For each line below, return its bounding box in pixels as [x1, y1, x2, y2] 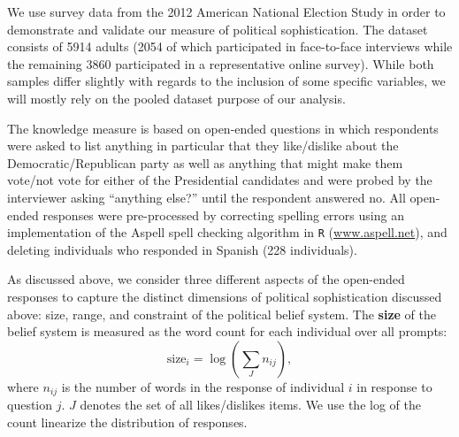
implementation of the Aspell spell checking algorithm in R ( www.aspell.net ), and [7, 223, 448, 241]
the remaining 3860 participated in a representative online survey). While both [7, 54, 434, 73]
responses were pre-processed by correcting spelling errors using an [42, 205, 404, 224]
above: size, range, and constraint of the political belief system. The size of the [7, 304, 437, 323]
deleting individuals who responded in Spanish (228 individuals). [7, 240, 357, 258]
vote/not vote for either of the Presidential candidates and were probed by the [7, 171, 432, 189]
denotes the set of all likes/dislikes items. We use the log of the [80, 395, 421, 414]
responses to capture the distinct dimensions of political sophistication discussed [7, 287, 442, 305]
